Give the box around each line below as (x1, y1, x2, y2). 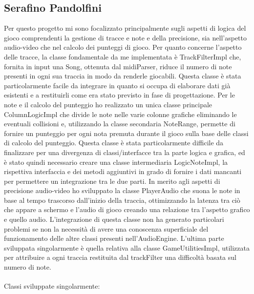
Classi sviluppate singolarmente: (4, 281, 100, 291)
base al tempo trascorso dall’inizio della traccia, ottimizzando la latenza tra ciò (4, 195, 240, 205)
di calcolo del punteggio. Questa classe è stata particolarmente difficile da (4, 137, 224, 148)
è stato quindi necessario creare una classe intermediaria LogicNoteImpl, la (4, 157, 228, 167)
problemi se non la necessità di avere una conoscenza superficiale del (4, 223, 209, 234)
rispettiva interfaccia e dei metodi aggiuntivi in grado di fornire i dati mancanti (4, 166, 242, 176)
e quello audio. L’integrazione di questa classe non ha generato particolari (4, 214, 224, 224)
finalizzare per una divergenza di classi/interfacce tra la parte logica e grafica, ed (4, 147, 245, 157)
